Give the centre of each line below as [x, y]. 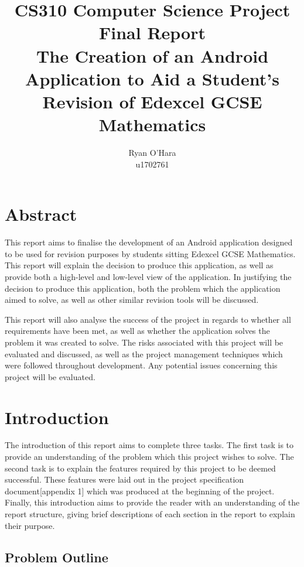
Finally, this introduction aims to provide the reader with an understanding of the [152, 502]
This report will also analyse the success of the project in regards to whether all [148, 319]
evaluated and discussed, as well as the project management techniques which [144, 353]
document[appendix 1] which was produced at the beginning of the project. [140, 491]
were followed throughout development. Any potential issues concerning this [141, 365]
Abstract [41, 214]
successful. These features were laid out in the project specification [124, 479]
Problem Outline [57, 557]
